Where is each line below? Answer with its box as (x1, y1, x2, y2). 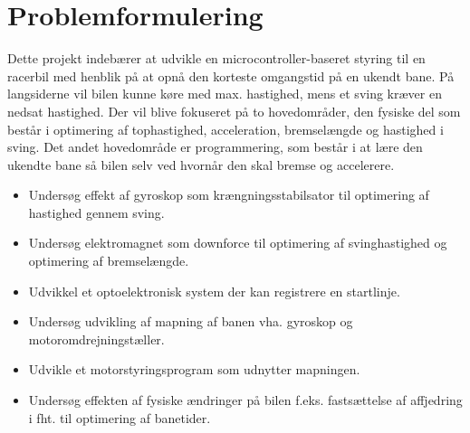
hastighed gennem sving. (28, 202, 165, 221)
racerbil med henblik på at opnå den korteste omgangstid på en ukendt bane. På (7, 66, 455, 85)
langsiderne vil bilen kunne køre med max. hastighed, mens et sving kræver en (7, 84, 442, 103)
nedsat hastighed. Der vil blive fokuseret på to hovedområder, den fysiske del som (7, 101, 461, 120)
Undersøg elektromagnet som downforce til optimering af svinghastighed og (28, 233, 447, 252)
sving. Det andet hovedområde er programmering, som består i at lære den (7, 137, 423, 156)
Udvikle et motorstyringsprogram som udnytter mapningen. (28, 360, 360, 379)
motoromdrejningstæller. (28, 329, 165, 348)
